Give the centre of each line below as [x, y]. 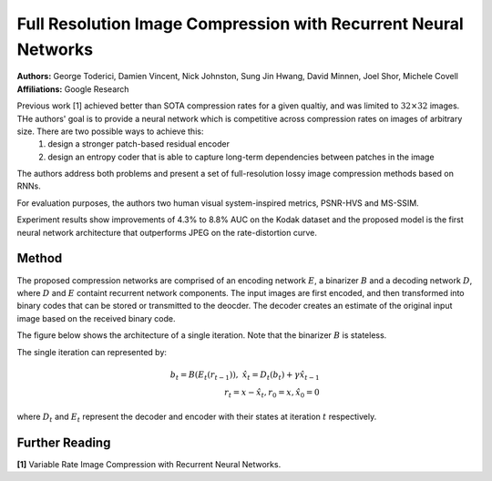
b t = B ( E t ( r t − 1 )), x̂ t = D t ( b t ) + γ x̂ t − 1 [245, 375]
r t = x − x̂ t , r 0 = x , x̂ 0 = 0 [272, 394]
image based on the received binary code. [96, 318]
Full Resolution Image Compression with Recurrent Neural [240, 24]
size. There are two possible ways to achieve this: [110, 131]
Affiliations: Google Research [73, 89]
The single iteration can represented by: [92, 352]
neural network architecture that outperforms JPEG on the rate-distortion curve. [167, 232]
